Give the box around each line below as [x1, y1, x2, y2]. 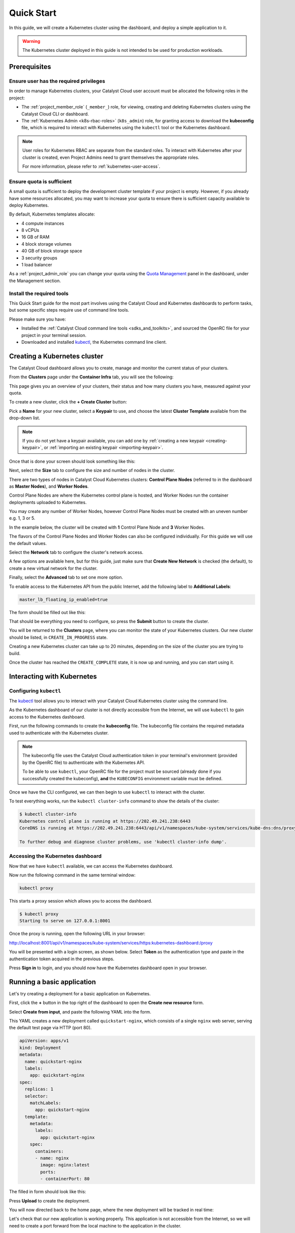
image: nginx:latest [40, 1162, 90, 1168]
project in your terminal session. [21, 332, 87, 338]
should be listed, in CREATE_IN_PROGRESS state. [9, 634, 108, 640]
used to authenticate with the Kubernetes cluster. [9, 730, 109, 736]
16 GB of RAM [21, 234, 50, 240]
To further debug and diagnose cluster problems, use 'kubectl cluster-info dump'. [19, 839, 227, 844]
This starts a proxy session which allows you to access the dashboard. [9, 898, 152, 904]
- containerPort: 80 [40, 1176, 90, 1182]
